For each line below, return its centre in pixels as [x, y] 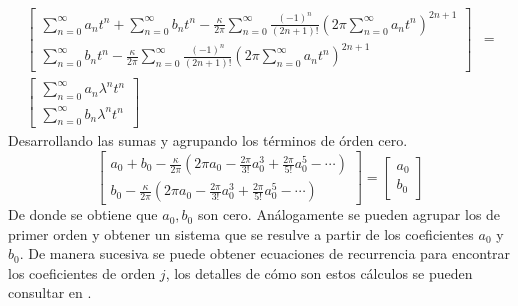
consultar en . [50, 292]
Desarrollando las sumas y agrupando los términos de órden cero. [208, 140]
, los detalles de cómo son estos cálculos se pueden [319, 272]
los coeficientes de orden [82, 272]
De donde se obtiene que [83, 214]
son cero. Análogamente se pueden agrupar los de [349, 214]
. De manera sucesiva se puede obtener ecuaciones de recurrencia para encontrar [265, 253]
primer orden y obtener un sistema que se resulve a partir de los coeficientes [241, 233]
